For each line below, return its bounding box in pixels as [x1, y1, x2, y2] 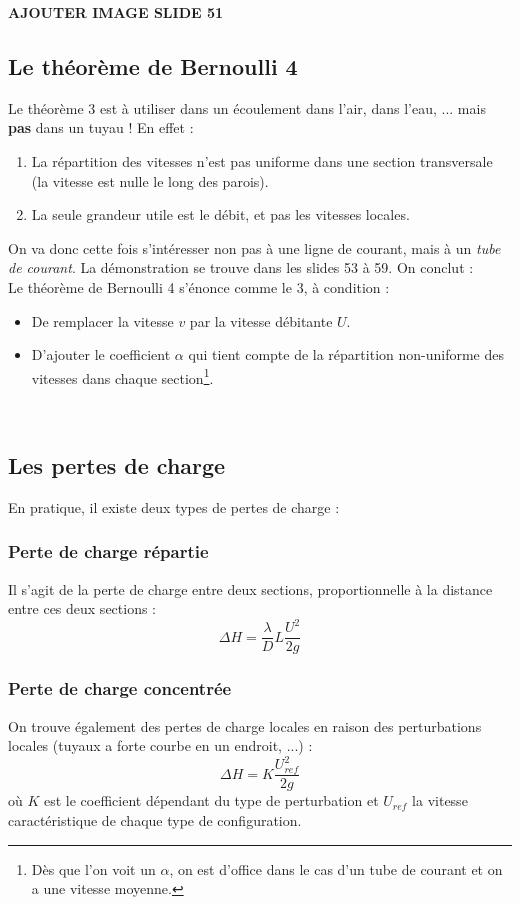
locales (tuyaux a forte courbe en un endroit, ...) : [8, 735, 313, 756]
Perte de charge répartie [8, 539, 209, 564]
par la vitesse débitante [189, 310, 333, 331]
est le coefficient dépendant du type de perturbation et [44, 790, 379, 811]
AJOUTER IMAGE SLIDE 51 [8, 2, 224, 22]
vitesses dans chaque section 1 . [31, 364, 214, 388]
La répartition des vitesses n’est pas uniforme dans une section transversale [31, 150, 493, 171]
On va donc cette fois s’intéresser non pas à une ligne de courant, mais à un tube [8, 237, 501, 258]
